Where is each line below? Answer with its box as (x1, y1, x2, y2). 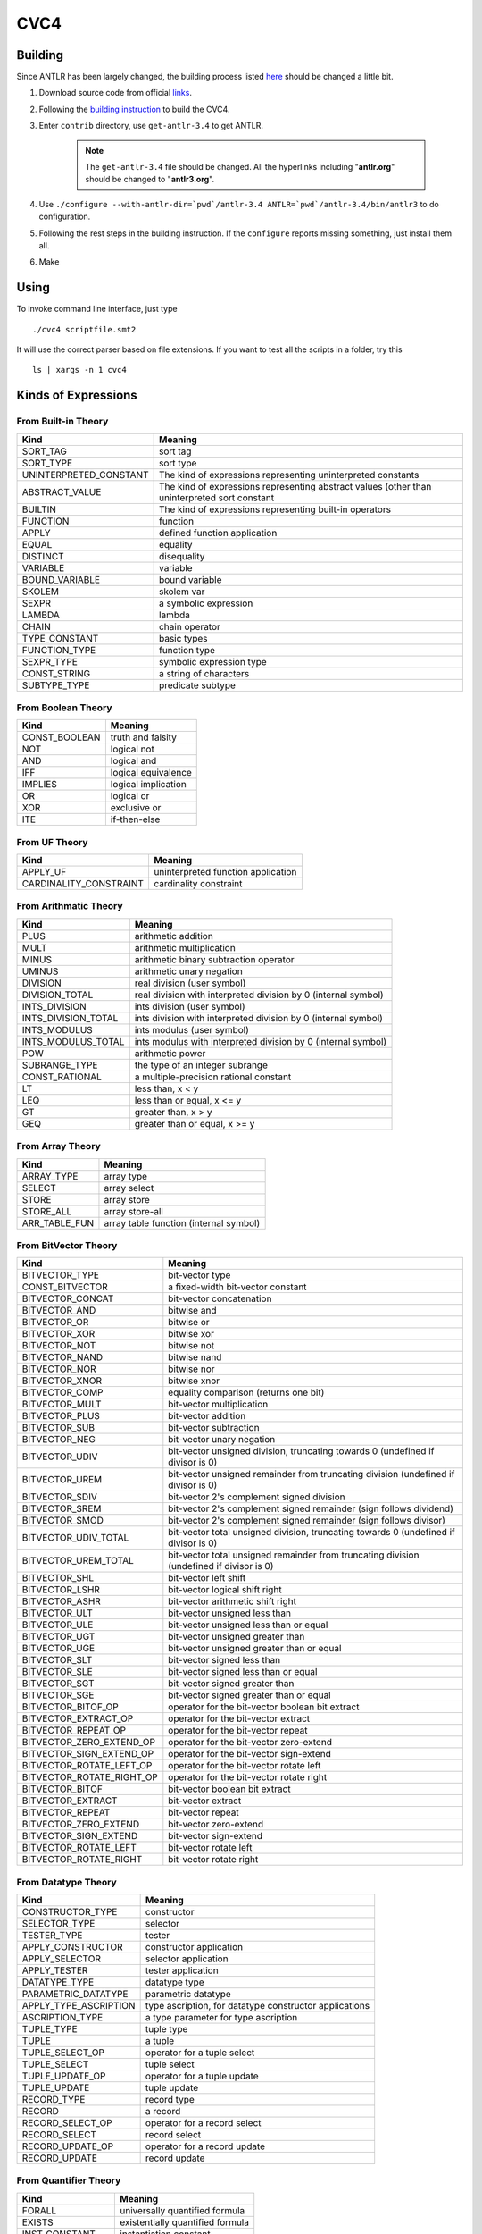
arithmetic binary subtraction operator (134, 953, 295, 965)
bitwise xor (168, 1328, 214, 1340)
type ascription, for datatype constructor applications (145, 2000, 370, 2012)
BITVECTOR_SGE (21, 1689, 95, 1701)
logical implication (110, 778, 187, 791)
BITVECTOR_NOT (21, 1340, 96, 1352)
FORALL (21, 2204, 57, 2216)
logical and (110, 755, 157, 768)
